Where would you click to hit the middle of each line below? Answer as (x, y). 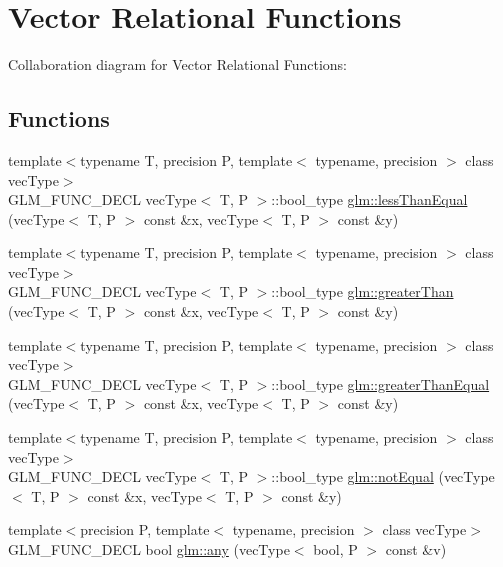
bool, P (335, 549)
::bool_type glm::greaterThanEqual (380, 383)
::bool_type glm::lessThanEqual (369, 199)
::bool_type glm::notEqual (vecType (383, 476)
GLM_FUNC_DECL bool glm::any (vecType (149, 549)
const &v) (416, 549)
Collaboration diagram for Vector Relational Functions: (178, 64)
